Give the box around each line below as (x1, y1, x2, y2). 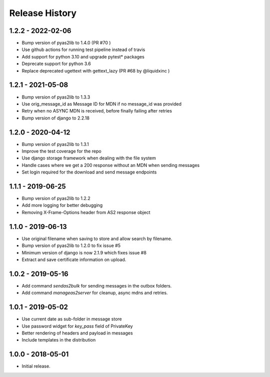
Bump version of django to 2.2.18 (21, 115, 90, 121)
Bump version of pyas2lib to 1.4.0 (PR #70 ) (21, 40, 111, 46)
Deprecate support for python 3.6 (21, 60, 91, 67)
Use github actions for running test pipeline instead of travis (21, 46, 145, 52)
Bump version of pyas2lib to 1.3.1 (21, 141, 89, 147)
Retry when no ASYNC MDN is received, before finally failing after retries (21, 108, 172, 114)
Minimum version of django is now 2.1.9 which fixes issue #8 (21, 249, 147, 255)
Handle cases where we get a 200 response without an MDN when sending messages (21, 162, 200, 168)
